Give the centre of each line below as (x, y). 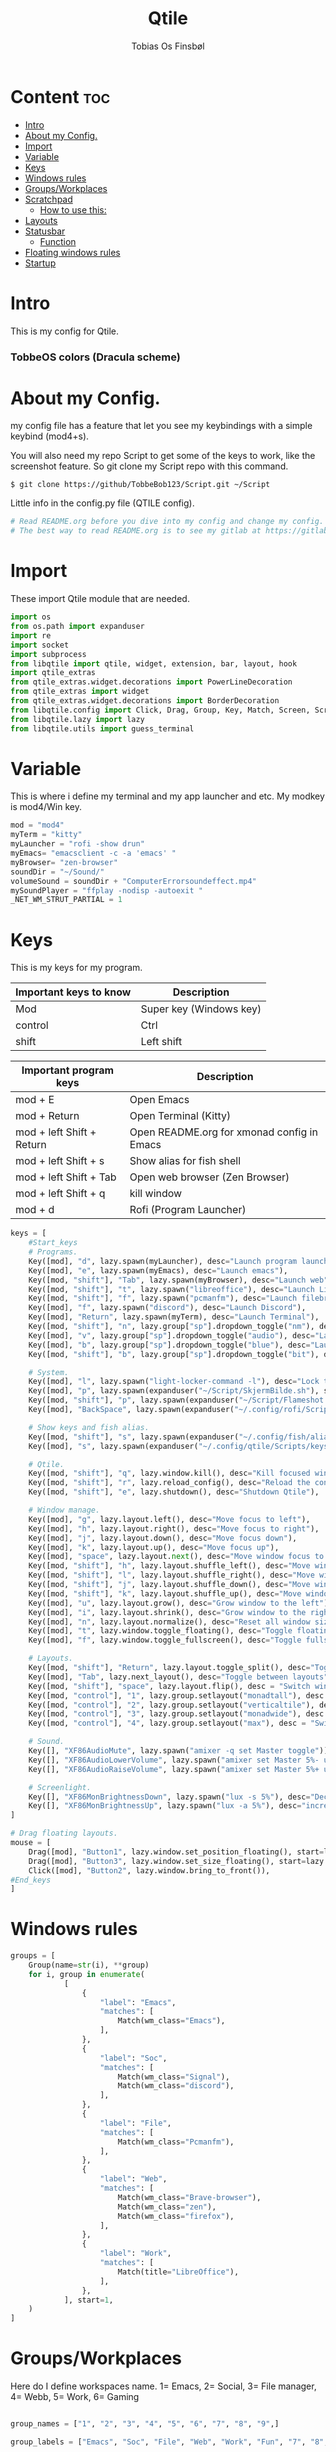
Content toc (60, 96)
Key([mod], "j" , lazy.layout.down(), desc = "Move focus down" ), (163, 1538)
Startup (40, 263)
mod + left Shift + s (60, 1161)
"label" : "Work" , (135, 2253)
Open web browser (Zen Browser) (209, 1177)
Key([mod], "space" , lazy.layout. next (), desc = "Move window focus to (176, 1557)
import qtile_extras (53, 673)
